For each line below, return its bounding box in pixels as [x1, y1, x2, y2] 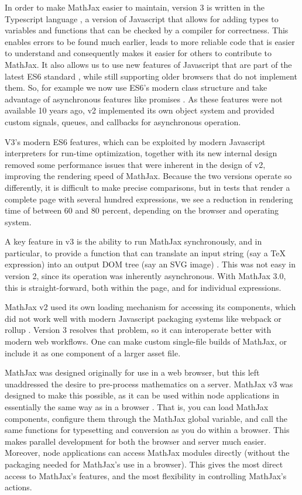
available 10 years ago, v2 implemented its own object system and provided [5, 104, 274, 116]
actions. [5, 481, 32, 493]
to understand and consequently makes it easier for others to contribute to [5, 47, 272, 59]
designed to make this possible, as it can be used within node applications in [5, 389, 280, 401]
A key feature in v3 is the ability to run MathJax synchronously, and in [5, 235, 262, 247]
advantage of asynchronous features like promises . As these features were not [5, 92, 283, 105]
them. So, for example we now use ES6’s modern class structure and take [5, 81, 267, 94]
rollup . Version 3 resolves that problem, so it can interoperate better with [5, 324, 272, 336]
